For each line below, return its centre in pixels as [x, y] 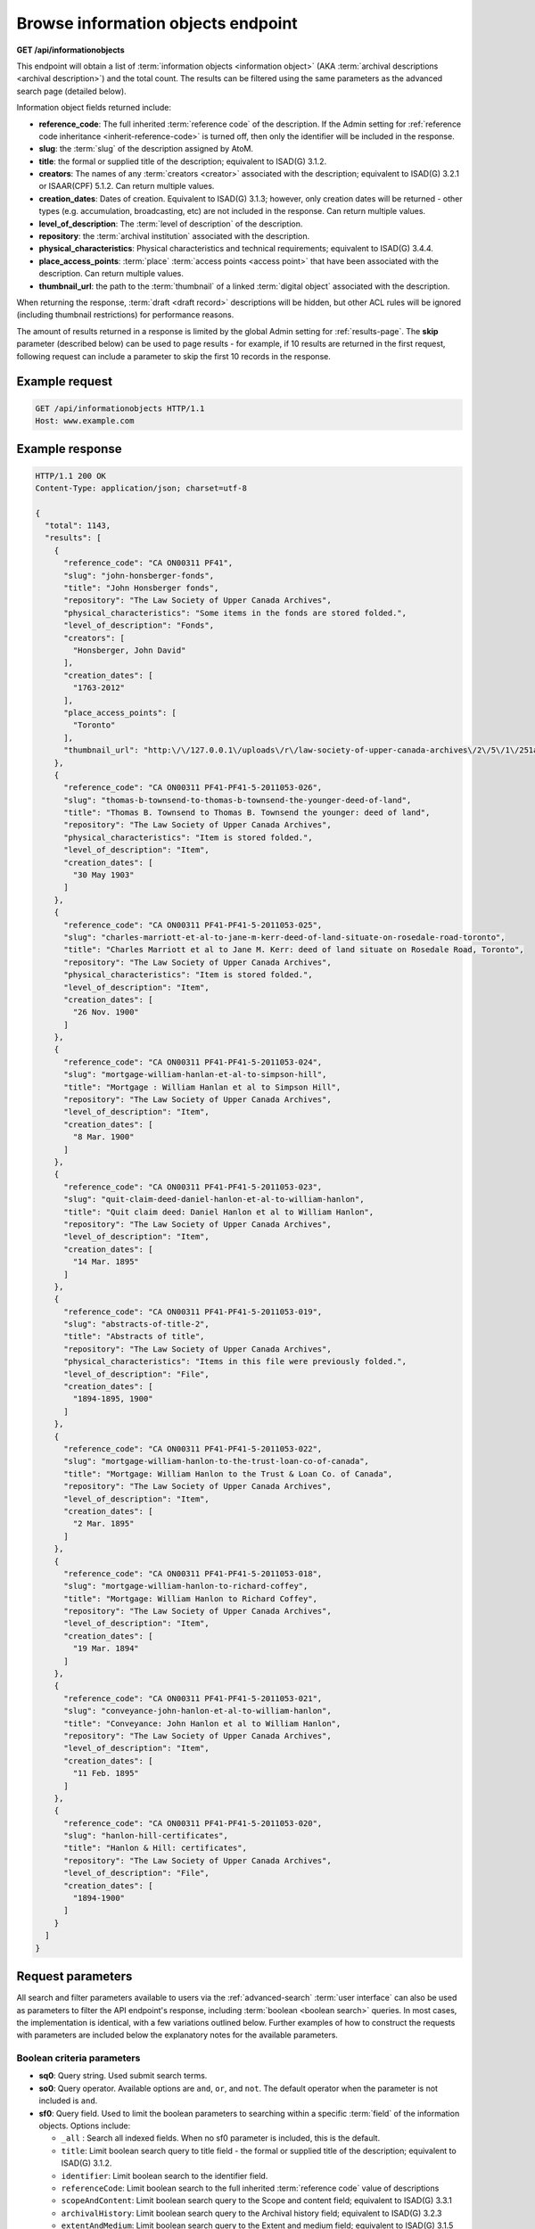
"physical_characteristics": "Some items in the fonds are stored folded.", [235, 613]
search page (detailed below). [71, 91]
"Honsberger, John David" [129, 650]
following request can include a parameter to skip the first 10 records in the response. [174, 356]
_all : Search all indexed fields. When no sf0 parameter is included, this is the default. [221, 2138]
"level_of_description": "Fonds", [139, 625]
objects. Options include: [85, 2126]
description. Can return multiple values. [111, 274]
